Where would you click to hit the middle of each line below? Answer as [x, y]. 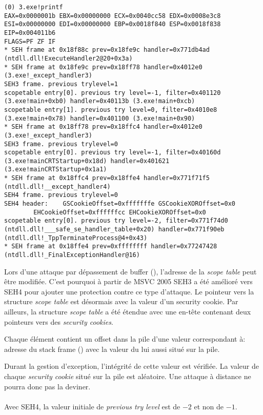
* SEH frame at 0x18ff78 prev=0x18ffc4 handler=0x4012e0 [103, 127]
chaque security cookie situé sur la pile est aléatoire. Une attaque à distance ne [128, 376]
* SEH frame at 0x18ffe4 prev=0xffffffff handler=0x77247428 [111, 246]
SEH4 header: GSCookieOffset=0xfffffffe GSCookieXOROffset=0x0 [120, 204]
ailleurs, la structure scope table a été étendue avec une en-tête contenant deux [128, 312]
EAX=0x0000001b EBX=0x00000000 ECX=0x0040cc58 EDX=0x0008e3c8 [113, 16]
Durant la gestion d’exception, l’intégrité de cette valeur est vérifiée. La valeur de [131, 366]
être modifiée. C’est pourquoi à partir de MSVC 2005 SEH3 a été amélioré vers [128, 281]
